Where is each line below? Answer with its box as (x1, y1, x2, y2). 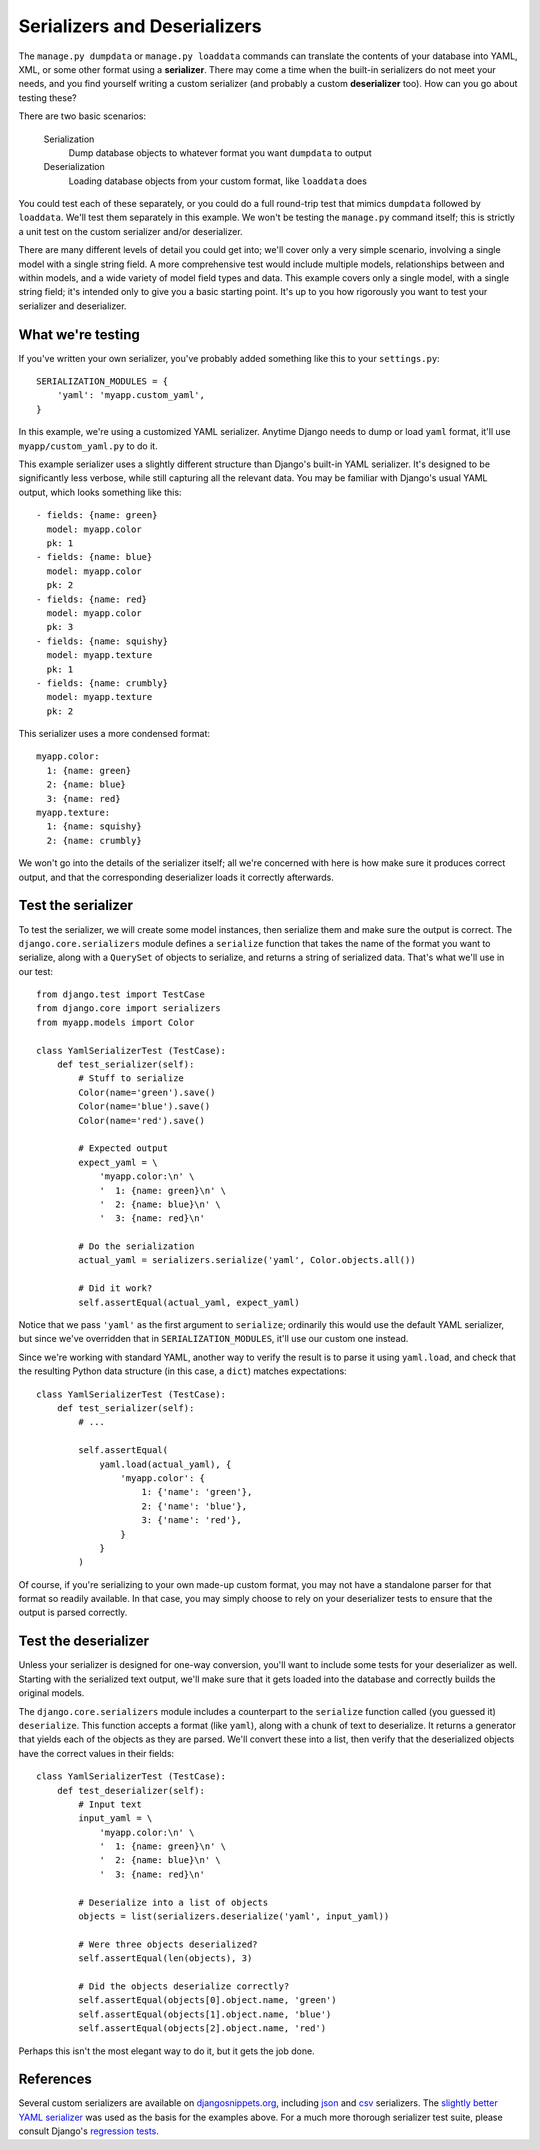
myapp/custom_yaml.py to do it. (18, 440, 159, 452)
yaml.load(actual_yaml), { (99, 1458, 232, 1470)
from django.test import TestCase (36, 989, 205, 1000)
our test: (18, 965, 54, 977)
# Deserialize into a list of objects (78, 1896, 269, 1908)
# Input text (78, 1798, 142, 1810)
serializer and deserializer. (18, 300, 127, 312)
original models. (18, 1687, 85, 1699)
